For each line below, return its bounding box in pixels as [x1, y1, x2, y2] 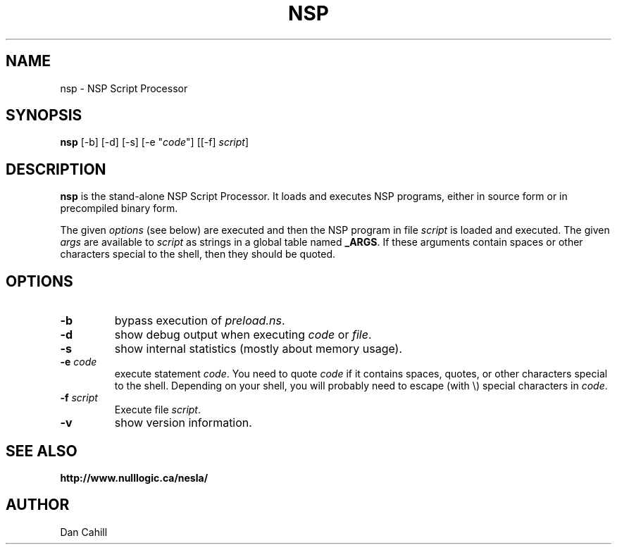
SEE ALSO [6, 442, 77, 460]
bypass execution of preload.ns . [114, 313, 285, 328]
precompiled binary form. [60, 202, 178, 215]
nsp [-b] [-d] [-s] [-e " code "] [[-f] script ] [60, 136, 249, 149]
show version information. [114, 415, 252, 430]
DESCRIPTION [6, 160, 106, 178]
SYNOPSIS [6, 106, 82, 125]
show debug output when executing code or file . [114, 327, 372, 342]
